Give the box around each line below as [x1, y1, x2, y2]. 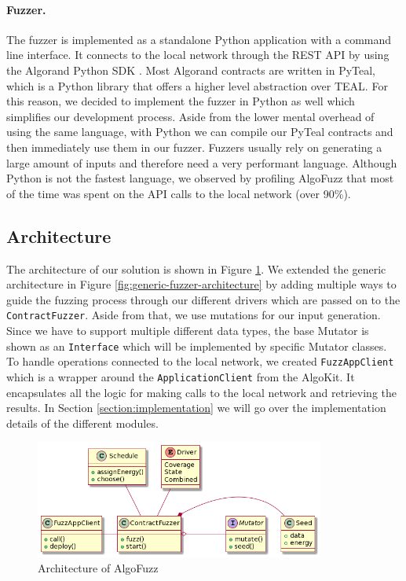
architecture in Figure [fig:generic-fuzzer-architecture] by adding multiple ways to [6, 276, 397, 292]
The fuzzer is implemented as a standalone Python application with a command [6, 31, 392, 47]
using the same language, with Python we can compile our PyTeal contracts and [6, 123, 393, 140]
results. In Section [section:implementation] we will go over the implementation [6, 399, 386, 416]
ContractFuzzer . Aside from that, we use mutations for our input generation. [6, 307, 381, 323]
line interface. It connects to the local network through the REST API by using [6, 46, 390, 63]
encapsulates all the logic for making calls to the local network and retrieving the [6, 384, 397, 400]
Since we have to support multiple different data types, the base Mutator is [6, 322, 369, 338]
